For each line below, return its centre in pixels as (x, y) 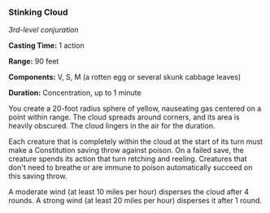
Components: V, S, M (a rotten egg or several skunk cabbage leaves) (125, 77)
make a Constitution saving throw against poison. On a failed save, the (126, 150)
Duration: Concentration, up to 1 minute (75, 93)
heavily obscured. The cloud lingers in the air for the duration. (112, 126)
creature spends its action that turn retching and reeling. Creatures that (128, 159)
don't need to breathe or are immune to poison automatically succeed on (131, 167)
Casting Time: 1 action (47, 46)
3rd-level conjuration (44, 30)
